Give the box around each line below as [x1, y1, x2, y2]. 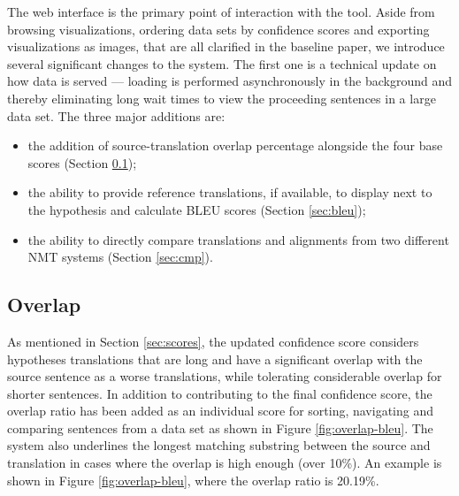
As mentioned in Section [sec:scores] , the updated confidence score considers [7, 332, 419, 350]
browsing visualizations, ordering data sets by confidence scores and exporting [7, 19, 430, 38]
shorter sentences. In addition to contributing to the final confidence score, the [7, 384, 432, 402]
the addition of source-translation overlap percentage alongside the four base [27, 136, 443, 155]
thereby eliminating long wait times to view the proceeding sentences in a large [7, 88, 436, 107]
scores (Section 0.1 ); [27, 153, 137, 172]
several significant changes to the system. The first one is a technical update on [7, 54, 437, 72]
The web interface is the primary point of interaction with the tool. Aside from [7, 3, 435, 20]
